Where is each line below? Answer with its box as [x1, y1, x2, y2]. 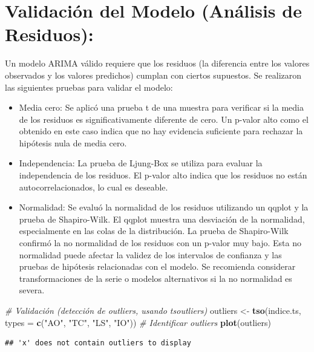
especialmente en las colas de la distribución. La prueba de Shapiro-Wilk [19, 224, 289, 237]
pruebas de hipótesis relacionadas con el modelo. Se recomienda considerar [19, 260, 296, 273]
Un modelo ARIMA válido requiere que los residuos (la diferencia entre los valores [5, 57, 310, 70]
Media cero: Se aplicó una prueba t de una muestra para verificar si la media [19, 101, 304, 114]
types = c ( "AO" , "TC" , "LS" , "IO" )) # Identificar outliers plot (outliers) [5, 316, 271, 328]
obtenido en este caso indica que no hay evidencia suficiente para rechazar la [19, 125, 303, 137]
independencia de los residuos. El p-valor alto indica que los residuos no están [19, 169, 307, 181]
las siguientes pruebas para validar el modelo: [5, 80, 173, 93]
